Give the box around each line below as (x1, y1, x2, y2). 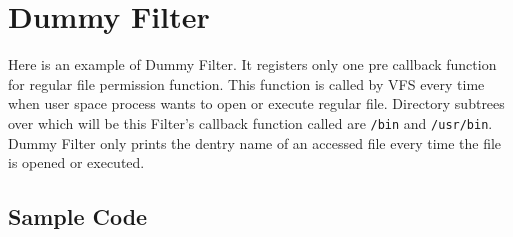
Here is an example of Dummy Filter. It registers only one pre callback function (8, 54, 497, 75)
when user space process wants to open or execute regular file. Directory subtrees (8, 93, 505, 114)
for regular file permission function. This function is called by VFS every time (8, 73, 485, 94)
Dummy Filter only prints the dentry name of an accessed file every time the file (8, 132, 502, 153)
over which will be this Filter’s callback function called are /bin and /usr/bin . (8, 112, 493, 133)
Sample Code (8, 201, 148, 232)
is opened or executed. (8, 152, 145, 173)
